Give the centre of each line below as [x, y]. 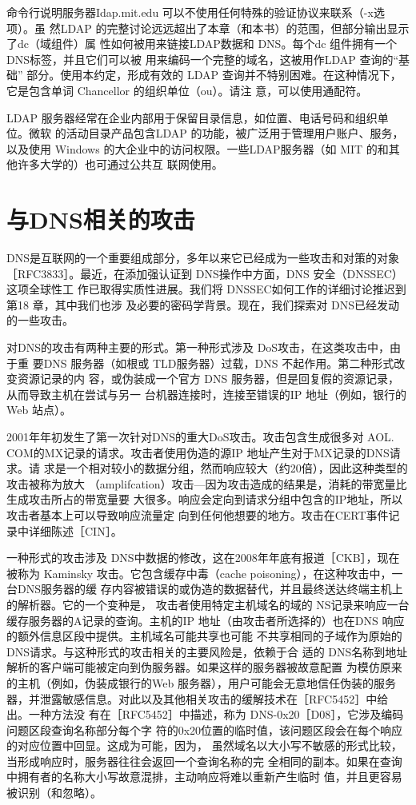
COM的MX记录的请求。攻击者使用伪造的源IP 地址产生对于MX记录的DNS [198, 452]
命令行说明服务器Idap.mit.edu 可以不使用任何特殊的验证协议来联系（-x [190, 12]
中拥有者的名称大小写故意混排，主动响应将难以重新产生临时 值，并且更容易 [204, 777]
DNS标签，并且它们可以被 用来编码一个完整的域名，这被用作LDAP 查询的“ [202, 59]
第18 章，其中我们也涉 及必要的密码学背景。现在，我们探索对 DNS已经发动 [203, 304]
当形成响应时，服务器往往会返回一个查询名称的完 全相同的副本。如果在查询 [204, 761]
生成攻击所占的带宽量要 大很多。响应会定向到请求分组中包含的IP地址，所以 [205, 499]
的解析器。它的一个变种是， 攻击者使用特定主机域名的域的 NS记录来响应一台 [208, 604]
